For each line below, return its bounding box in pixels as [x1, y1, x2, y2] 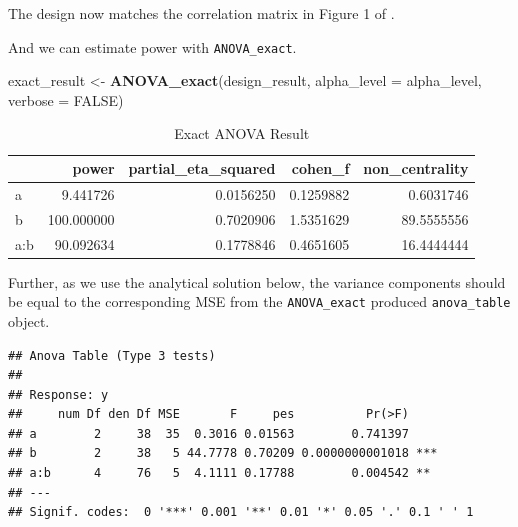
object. [8, 310, 50, 331]
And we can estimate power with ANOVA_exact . [8, 36, 297, 57]
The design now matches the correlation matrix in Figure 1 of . [8, 3, 395, 23]
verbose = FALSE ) [8, 89, 124, 110]
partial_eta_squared [128, 158, 276, 179]
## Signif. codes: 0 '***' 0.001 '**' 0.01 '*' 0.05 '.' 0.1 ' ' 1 [8, 505, 474, 520]
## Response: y [8, 387, 109, 402]
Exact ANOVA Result [174, 123, 310, 144]
